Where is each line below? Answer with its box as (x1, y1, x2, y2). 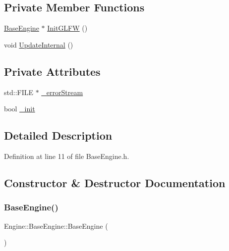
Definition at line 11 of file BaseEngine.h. (4, 151, 129, 161)
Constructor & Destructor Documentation (4, 175, 226, 190)
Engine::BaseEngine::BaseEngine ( (4, 220, 108, 231)
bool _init (4, 103, 35, 114)
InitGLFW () (47, 23, 88, 33)
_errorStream (41, 87, 83, 97)
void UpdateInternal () (4, 39, 73, 50)
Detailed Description (4, 128, 113, 143)
